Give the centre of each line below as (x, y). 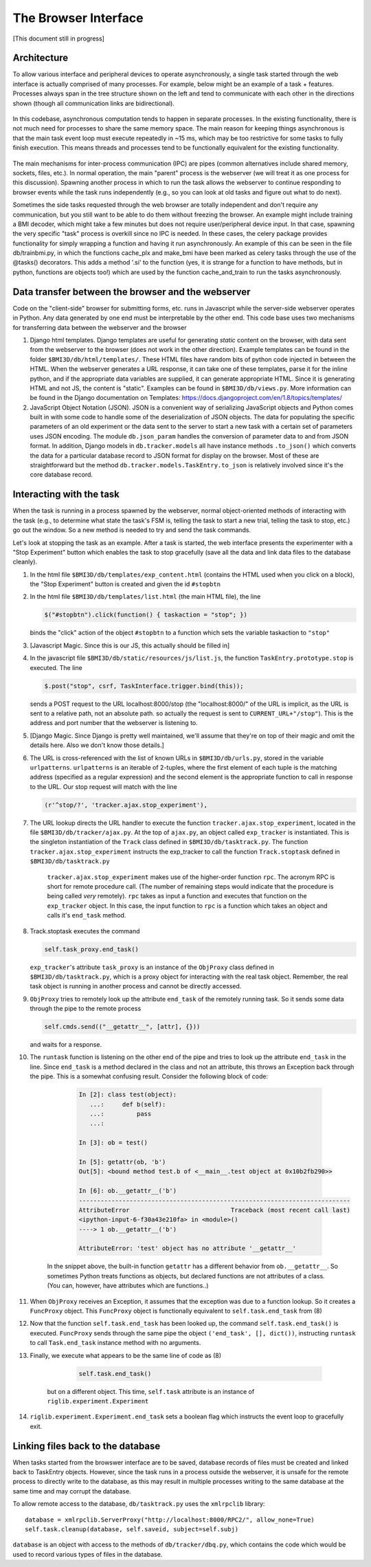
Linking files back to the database (87, 1446)
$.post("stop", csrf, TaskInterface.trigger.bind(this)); (144, 686)
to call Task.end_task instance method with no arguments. (115, 1343)
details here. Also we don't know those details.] (97, 745)
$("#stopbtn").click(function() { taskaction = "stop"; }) (146, 615)
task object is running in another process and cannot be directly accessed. (136, 986)
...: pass (121, 1114)
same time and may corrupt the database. (72, 1491)
